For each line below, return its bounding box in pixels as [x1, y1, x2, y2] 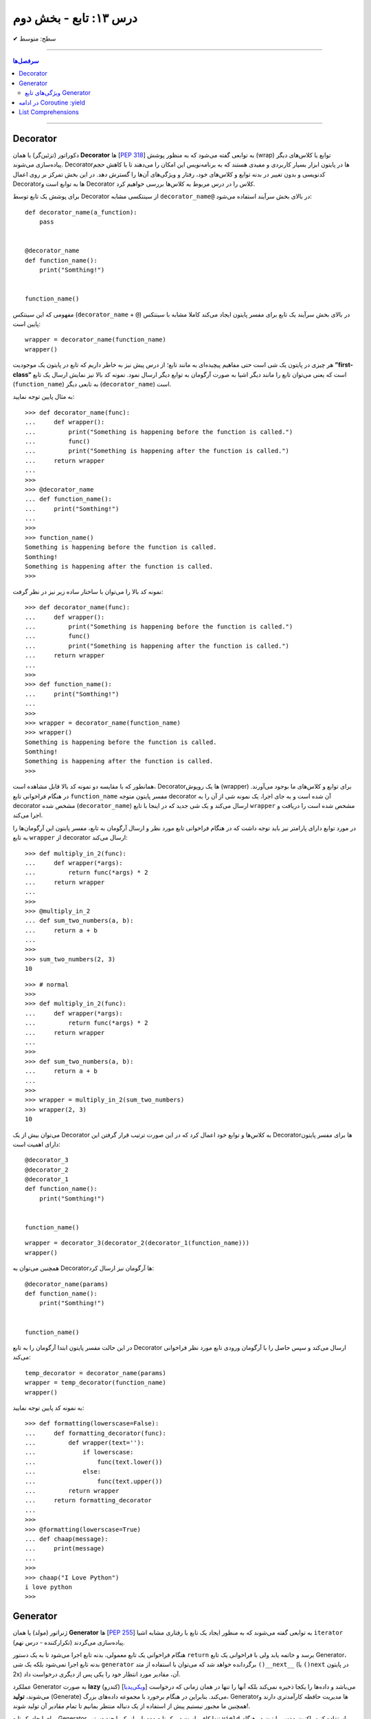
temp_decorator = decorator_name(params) [25, 1369, 166, 1377]
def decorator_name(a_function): [25, 208, 137, 216]
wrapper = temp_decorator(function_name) [25, 1379, 166, 1387]
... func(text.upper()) [25, 1477, 163, 1485]
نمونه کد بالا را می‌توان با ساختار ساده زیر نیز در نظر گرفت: [12, 587, 164, 595]
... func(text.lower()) [25, 1458, 163, 1466]
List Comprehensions [19, 107, 79, 116]
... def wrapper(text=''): [25, 1439, 145, 1447]
